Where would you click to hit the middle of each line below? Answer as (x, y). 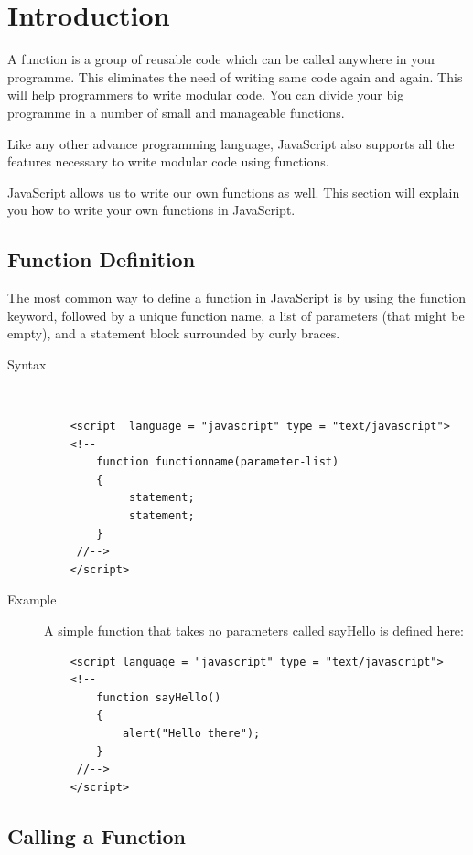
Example (32, 599)
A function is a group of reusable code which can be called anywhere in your (222, 59)
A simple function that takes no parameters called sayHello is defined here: (254, 630)
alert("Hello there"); (191, 733)
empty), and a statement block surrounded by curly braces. (174, 333)
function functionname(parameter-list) (218, 462)
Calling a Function (97, 835)
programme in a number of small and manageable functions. (176, 112)
